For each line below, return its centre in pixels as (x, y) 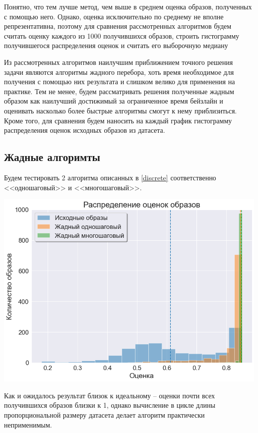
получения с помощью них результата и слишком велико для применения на (120, 81)
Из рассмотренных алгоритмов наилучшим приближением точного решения (119, 62)
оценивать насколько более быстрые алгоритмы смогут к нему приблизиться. (121, 110)
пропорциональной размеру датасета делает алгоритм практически (104, 414)
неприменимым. (28, 424)
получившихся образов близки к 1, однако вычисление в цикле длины (110, 405)
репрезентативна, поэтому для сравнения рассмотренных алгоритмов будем (118, 26)
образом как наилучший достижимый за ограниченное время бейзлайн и (114, 101)
